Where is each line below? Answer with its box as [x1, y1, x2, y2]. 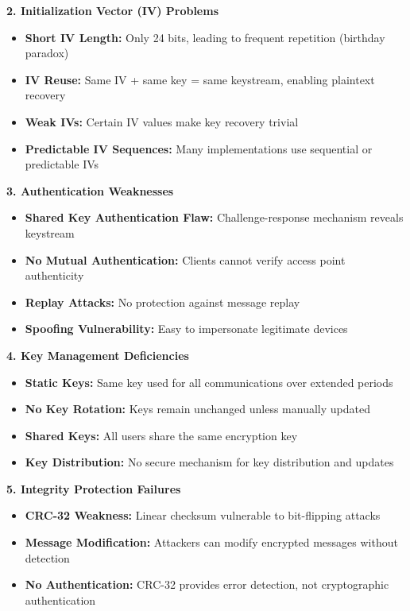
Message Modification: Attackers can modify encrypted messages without [25, 534, 398, 551]
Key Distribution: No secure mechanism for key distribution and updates [25, 454, 394, 470]
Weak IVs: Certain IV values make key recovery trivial [25, 113, 299, 130]
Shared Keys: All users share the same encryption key [25, 427, 298, 443]
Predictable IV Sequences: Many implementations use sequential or [25, 140, 373, 157]
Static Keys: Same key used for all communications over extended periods [25, 373, 393, 390]
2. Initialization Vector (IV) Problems [6, 2, 219, 18]
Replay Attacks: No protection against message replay [25, 293, 300, 310]
